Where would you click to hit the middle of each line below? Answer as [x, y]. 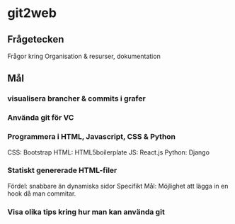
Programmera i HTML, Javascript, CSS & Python [91, 137]
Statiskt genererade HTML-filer [62, 170]
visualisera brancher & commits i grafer [77, 99]
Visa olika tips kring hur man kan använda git [86, 212]
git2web [32, 13]
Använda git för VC [41, 118]
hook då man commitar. [42, 194]
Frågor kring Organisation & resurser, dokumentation [84, 56]
